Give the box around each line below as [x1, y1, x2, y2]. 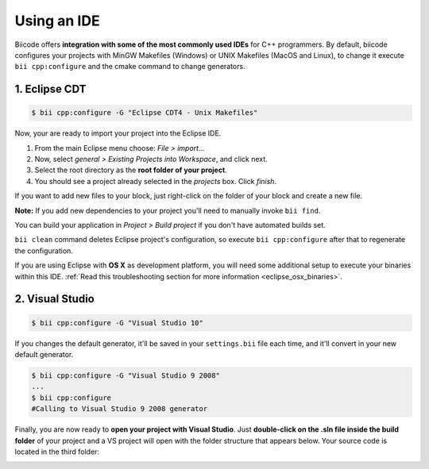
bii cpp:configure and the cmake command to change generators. [14, 62, 245, 71]
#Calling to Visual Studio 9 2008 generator [31, 405, 208, 413]
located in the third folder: [14, 447, 99, 456]
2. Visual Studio [14, 292, 95, 306]
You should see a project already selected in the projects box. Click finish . [34, 176, 277, 186]
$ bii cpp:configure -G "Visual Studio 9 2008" [31, 371, 220, 380]
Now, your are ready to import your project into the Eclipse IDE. [14, 129, 222, 138]
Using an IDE [14, 12, 100, 29]
